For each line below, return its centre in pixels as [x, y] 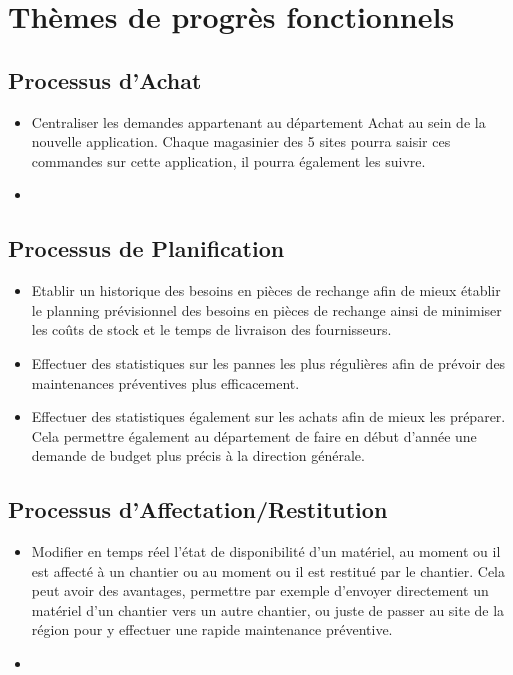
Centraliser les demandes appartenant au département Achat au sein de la [258, 121]
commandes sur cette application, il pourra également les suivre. [228, 160]
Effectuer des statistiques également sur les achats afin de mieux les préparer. [268, 416]
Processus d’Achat [105, 79]
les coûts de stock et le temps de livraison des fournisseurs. [211, 329]
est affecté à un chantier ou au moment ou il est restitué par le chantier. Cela [268, 570]
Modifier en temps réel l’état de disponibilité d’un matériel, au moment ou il [266, 551]
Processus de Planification [146, 248]
